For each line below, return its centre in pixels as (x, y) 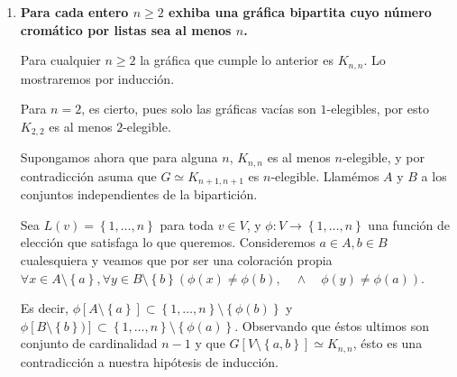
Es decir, (44, 308)
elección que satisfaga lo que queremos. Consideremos (168, 242)
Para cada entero (74, 12)
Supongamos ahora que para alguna (119, 157)
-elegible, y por (383, 157)
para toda (187, 224)
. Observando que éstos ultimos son (332, 325)
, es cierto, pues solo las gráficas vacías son (199, 109)
